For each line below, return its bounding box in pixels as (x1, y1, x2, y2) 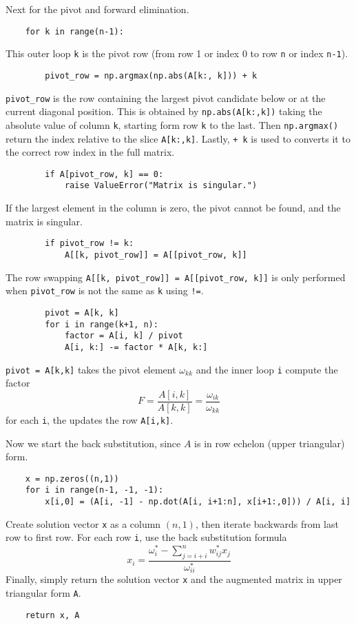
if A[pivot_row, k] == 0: (45, 169, 164, 179)
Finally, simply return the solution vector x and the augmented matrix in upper (6, 572, 342, 586)
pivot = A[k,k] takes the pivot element (6, 362, 176, 376)
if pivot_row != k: (45, 238, 134, 249)
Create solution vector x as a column (6, 516, 161, 531)
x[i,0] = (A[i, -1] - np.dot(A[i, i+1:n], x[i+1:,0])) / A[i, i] (45, 497, 351, 506)
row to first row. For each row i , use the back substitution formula (6, 530, 287, 544)
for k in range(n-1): (25, 26, 124, 37)
